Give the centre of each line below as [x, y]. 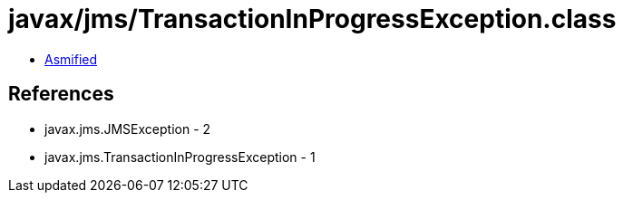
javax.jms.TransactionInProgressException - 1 [180, 157]
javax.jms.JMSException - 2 [128, 129]
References [61, 94]
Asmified [71, 59]
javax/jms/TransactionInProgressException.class [312, 19]
